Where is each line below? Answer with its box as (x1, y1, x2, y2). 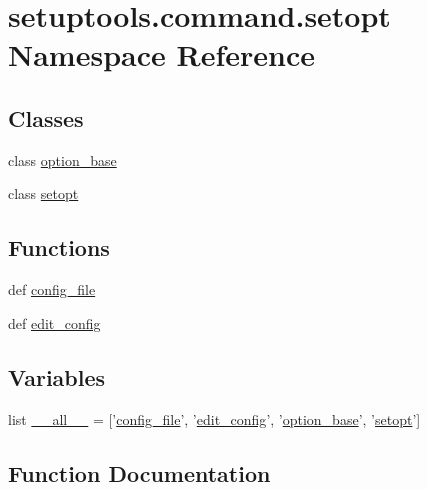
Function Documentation (8, 457, 271, 488)
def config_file (8, 279, 96, 300)
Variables (8, 361, 106, 392)
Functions (8, 232, 110, 263)
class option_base (8, 149, 117, 170)
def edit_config (8, 312, 101, 333)
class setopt (8, 183, 79, 204)
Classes (8, 102, 84, 133)
